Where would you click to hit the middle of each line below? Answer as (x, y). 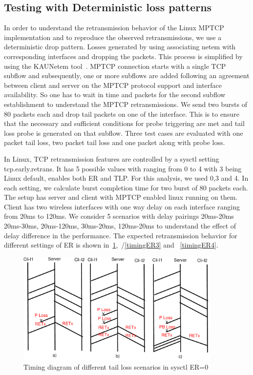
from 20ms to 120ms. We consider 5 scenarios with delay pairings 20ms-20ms (119, 216)
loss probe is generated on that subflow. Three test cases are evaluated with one (124, 133)
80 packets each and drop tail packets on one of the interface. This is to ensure (122, 114)
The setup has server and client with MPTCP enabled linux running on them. (121, 197)
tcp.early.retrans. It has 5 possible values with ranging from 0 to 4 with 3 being (123, 168)
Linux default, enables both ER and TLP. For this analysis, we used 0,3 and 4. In (126, 178)
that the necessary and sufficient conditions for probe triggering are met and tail (124, 123)
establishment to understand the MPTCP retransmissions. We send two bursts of (126, 104)
